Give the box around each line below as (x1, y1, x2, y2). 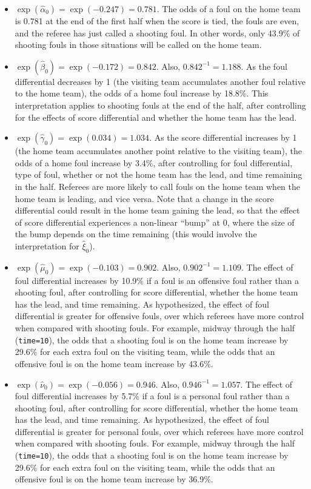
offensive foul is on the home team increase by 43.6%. (15, 357, 213, 369)
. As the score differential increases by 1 (149, 131, 297, 144)
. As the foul (241, 59, 287, 72)
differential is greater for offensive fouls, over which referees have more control (15, 309, 304, 322)
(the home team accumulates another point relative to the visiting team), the (15, 144, 302, 157)
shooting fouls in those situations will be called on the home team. (15, 38, 262, 51)
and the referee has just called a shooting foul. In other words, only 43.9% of (15, 26, 300, 39)
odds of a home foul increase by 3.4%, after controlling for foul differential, (15, 156, 293, 169)
